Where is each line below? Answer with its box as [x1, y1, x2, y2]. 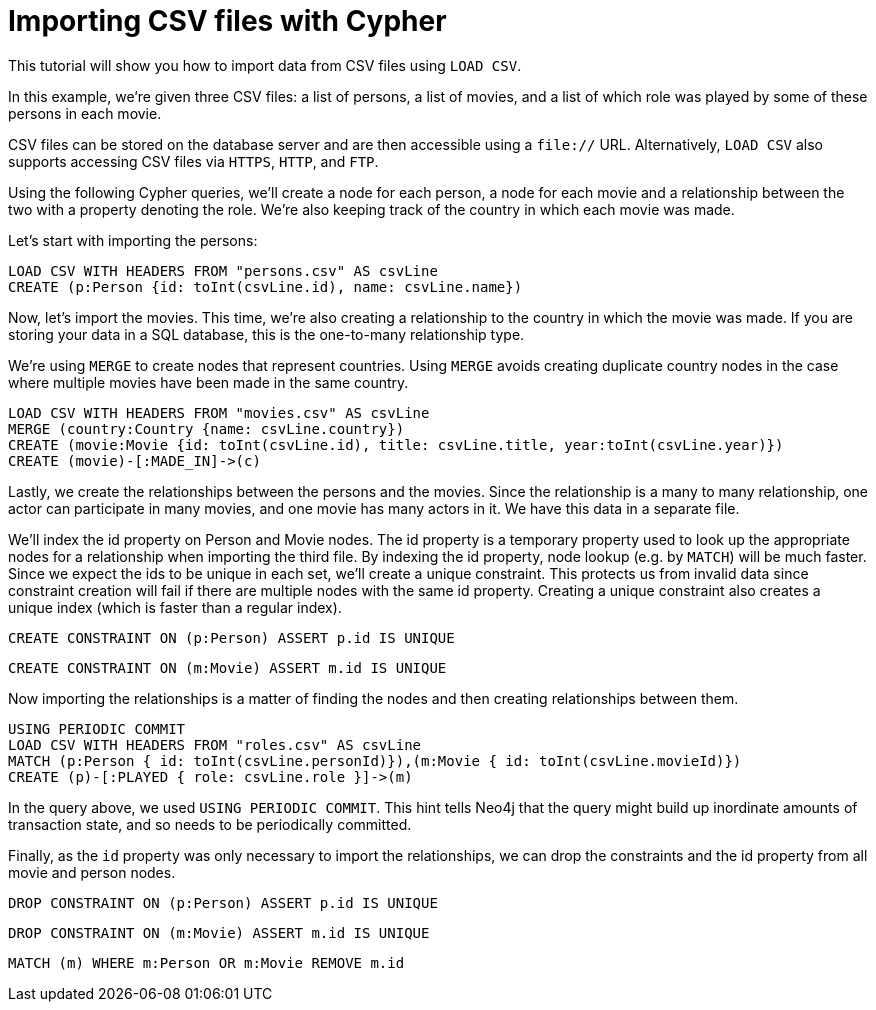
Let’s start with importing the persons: [8, 231, 258, 249]
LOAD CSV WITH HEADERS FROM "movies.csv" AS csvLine [8, 404, 430, 421]
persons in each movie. [8, 104, 162, 122]
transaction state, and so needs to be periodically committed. [8, 815, 412, 833]
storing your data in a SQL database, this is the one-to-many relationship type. [8, 325, 525, 343]
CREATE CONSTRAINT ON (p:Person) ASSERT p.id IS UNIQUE [8, 629, 455, 646]
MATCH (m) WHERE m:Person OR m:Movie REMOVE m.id [8, 954, 405, 971]
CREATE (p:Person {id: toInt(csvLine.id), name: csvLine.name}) [8, 278, 523, 295]
